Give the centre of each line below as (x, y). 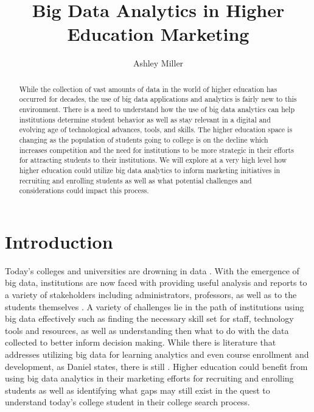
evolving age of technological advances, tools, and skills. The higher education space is (156, 130)
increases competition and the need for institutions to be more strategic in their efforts (156, 150)
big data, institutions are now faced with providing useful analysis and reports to (156, 282)
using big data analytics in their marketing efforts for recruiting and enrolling (149, 378)
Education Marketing (158, 34)
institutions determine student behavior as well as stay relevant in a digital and (145, 119)
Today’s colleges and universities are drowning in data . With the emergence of (152, 270)
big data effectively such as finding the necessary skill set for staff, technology (149, 318)
